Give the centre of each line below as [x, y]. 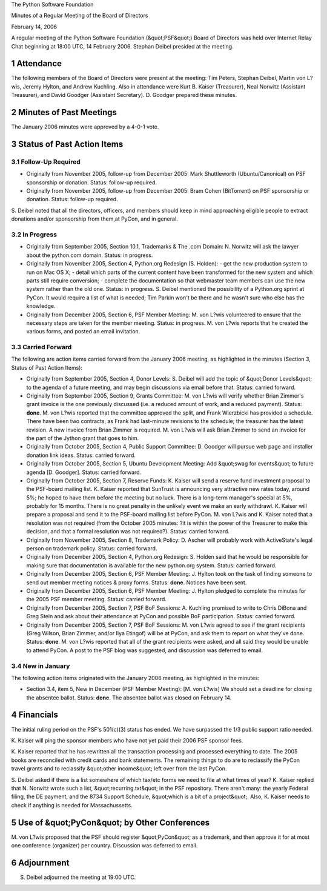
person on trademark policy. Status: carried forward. [92, 549]
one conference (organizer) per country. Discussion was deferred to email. [104, 845]
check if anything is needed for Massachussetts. [72, 805]
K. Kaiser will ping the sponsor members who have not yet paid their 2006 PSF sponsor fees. [127, 740]
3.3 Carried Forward [41, 347]
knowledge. [41, 306]
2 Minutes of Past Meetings [64, 112]
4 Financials [35, 715]
